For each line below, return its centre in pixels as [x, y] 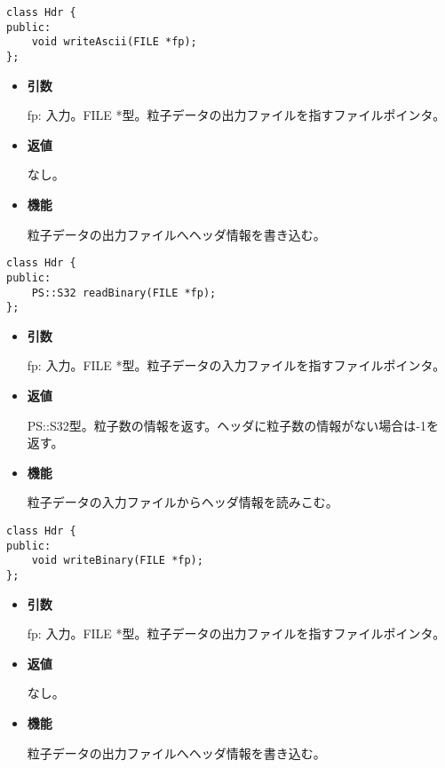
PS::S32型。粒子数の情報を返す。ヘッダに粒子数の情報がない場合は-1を [233, 425]
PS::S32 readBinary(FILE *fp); [124, 293]
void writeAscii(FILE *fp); [114, 42]
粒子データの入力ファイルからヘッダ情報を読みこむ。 [183, 502]
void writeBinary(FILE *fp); [117, 561]
